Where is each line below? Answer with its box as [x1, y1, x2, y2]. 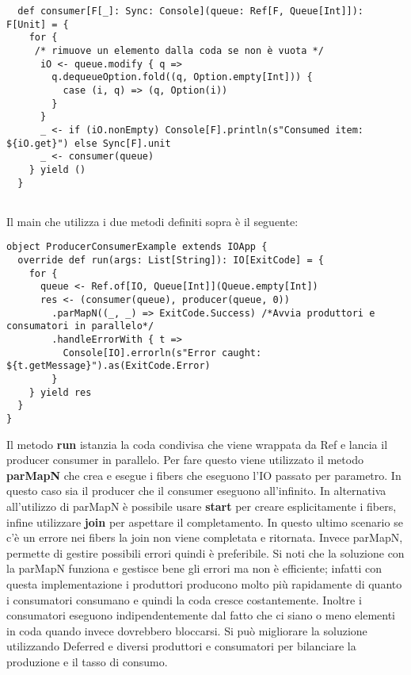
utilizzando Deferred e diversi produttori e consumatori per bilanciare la [6, 638, 356, 654]
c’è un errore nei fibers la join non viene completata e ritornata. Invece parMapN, [6, 529, 403, 546]
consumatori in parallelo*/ [6, 320, 154, 332]
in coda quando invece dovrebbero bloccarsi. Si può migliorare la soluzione [6, 622, 367, 639]
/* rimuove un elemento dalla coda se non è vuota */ [34, 44, 324, 56]
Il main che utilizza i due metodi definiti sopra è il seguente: [6, 213, 299, 229]
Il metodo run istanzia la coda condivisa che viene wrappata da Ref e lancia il [6, 435, 388, 452]
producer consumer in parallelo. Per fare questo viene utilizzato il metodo [6, 451, 363, 468]
